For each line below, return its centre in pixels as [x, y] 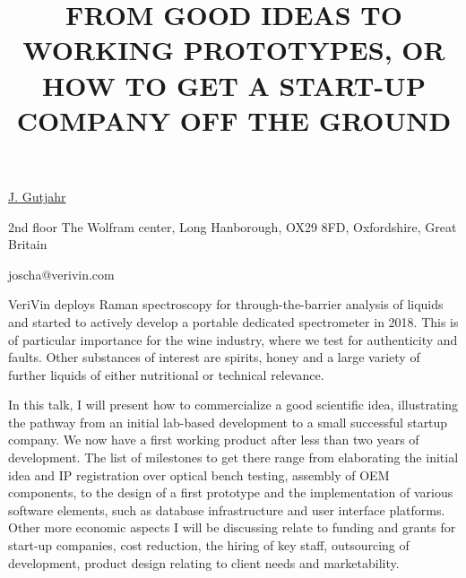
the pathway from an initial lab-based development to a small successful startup [228, 422]
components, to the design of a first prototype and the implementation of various [231, 492]
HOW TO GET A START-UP [234, 85]
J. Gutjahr [37, 196]
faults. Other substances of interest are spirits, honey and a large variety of [214, 357]
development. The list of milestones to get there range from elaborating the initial [233, 457]
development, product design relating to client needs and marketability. [204, 562]
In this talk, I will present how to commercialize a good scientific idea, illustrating [233, 405]
